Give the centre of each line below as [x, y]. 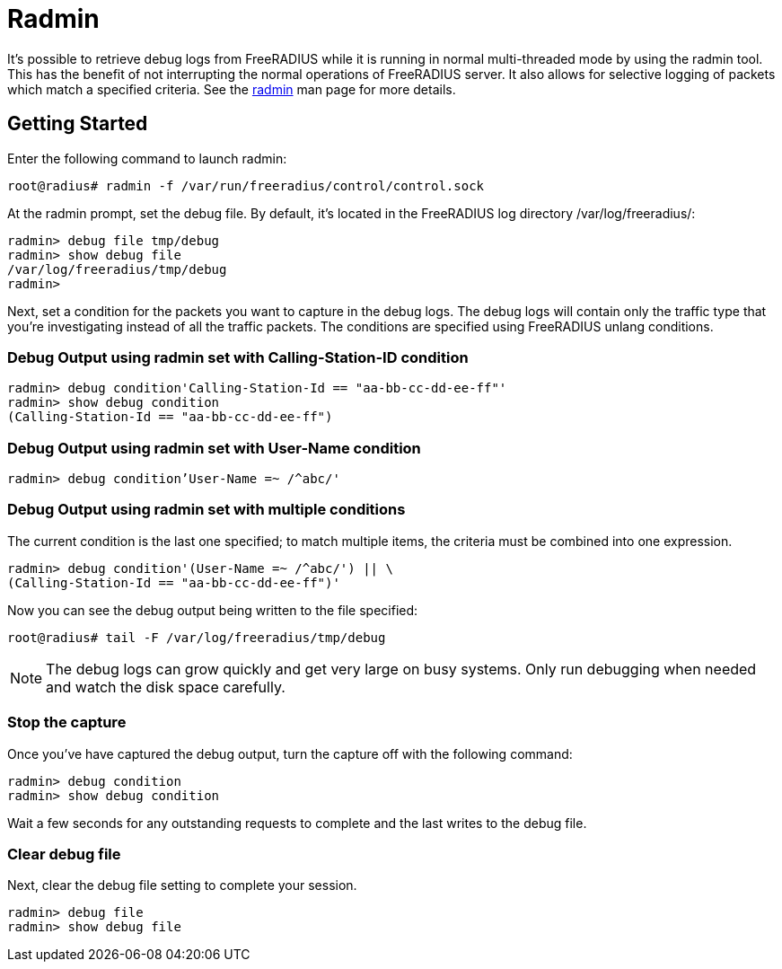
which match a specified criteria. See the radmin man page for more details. [232, 89]
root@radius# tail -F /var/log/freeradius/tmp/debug [197, 637]
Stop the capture [67, 722]
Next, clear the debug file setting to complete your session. [182, 885]
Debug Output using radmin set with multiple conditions [206, 510]
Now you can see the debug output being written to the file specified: [213, 610]
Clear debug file [64, 854]
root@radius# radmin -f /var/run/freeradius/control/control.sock [246, 185]
